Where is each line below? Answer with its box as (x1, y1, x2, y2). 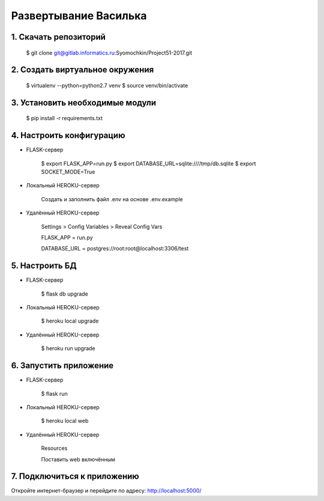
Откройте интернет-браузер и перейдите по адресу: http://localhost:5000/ (11, 487, 202, 494)
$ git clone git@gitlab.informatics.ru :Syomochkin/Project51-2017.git (26, 49, 193, 56)
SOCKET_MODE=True (41, 168, 95, 175)
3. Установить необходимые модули (11, 97, 156, 108)
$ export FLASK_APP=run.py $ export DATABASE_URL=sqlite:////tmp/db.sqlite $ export (41, 160, 256, 167)
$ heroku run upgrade (41, 345, 95, 352)
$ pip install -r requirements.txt (26, 115, 103, 122)
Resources (41, 445, 68, 452)
